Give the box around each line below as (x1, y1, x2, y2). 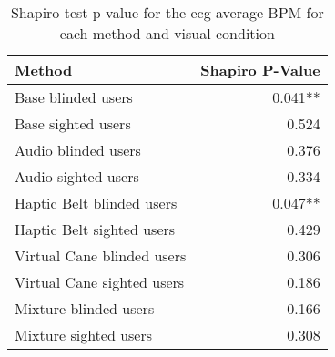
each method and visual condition (59, 23, 275, 44)
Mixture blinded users (15, 298, 155, 319)
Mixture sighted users (15, 324, 153, 345)
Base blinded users (15, 87, 133, 107)
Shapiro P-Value (200, 59, 320, 80)
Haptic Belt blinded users (15, 192, 178, 213)
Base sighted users (15, 113, 131, 134)
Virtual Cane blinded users (15, 245, 187, 266)
